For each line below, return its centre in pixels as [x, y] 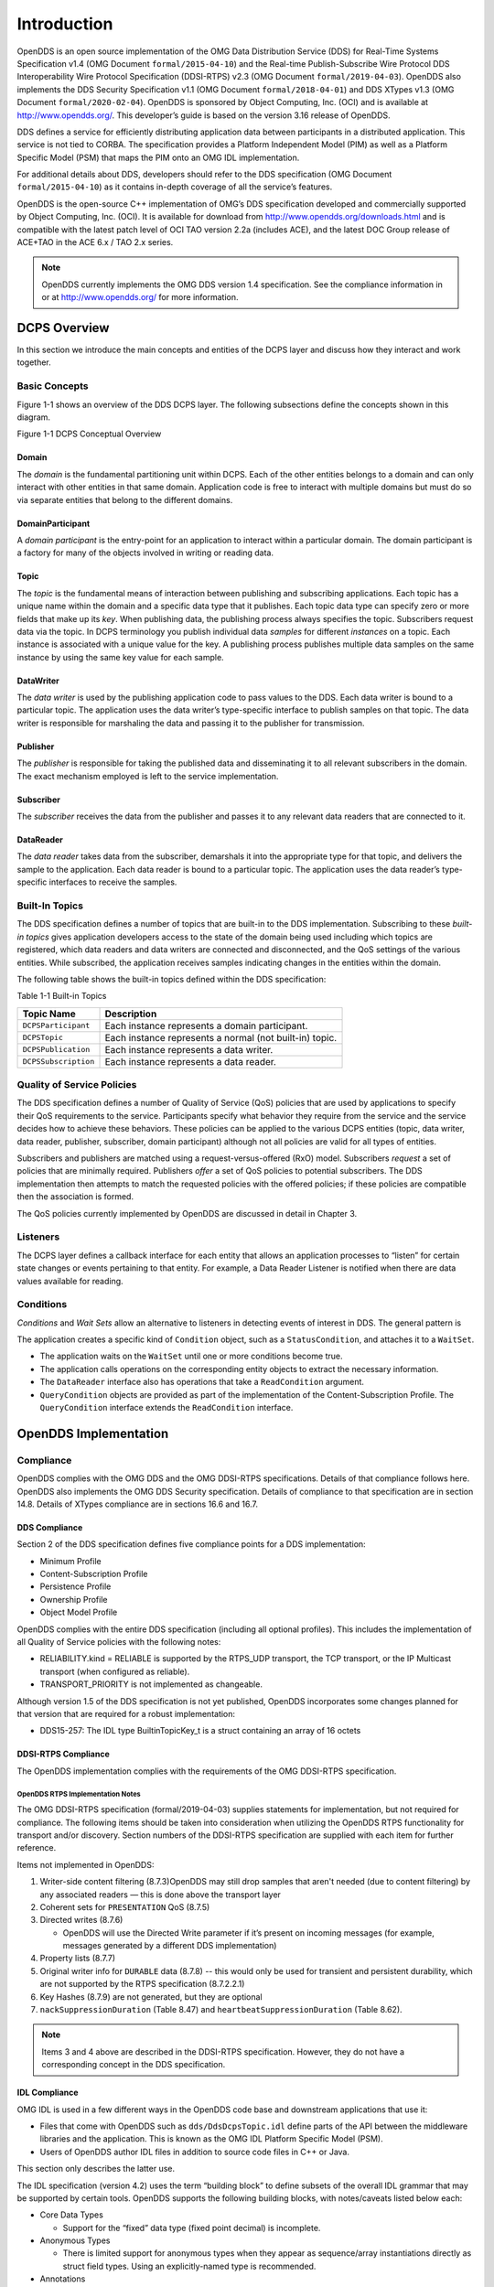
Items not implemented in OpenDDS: [86, 1864]
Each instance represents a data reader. [190, 1061]
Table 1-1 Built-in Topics [62, 996]
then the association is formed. [75, 1197]
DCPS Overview [63, 328]
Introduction [65, 24]
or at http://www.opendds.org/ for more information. [140, 297]
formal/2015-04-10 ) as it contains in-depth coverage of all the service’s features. [175, 187]
